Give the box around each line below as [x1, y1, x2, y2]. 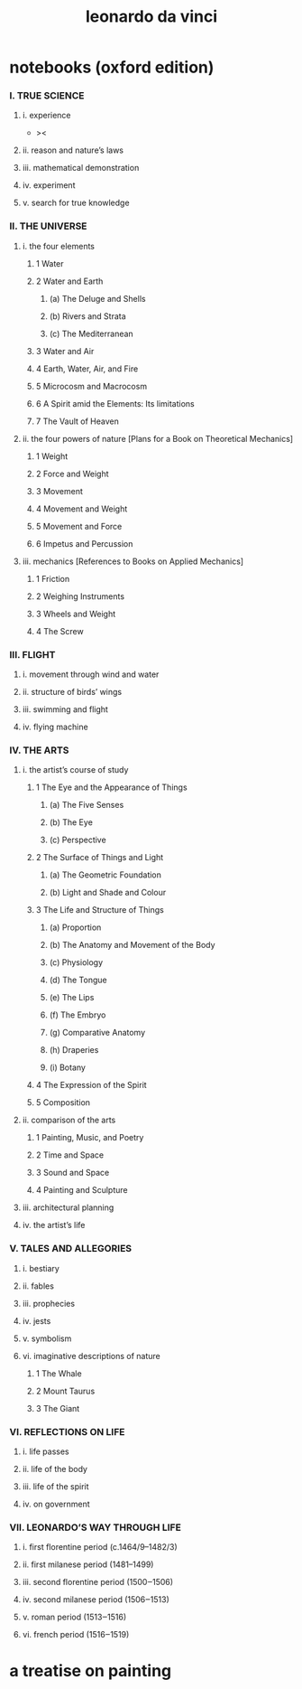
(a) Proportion [49, 922, 102, 933]
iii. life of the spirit [22, 1480, 89, 1492]
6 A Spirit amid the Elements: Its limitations [35, 398, 196, 408]
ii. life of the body [22, 1463, 88, 1474]
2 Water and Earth [35, 276, 104, 286]
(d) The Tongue [49, 974, 108, 986]
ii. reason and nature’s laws [22, 145, 124, 155]
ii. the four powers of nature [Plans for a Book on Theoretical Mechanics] [22, 433, 294, 444]
